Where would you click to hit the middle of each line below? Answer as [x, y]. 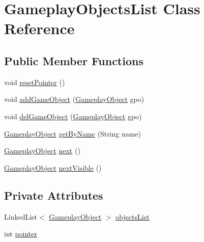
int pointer [21, 234]
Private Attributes [54, 195]
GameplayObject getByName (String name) [73, 133]
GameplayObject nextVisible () [53, 167]
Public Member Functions [74, 60]
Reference [39, 28]
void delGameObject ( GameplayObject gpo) [73, 116]
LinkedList [21, 216]
